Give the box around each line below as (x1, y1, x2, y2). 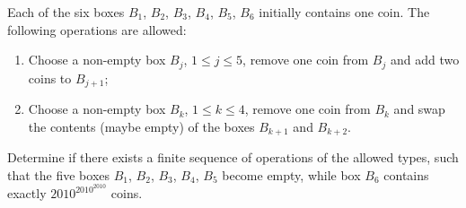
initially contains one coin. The (259, 3, 430, 21)
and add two (390, 50, 460, 69)
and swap (393, 100, 445, 118)
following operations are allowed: (7, 20, 187, 39)
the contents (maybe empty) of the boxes (28, 117, 255, 135)
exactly (7, 184, 47, 203)
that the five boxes (7, 165, 110, 184)
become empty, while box (222, 165, 361, 184)
